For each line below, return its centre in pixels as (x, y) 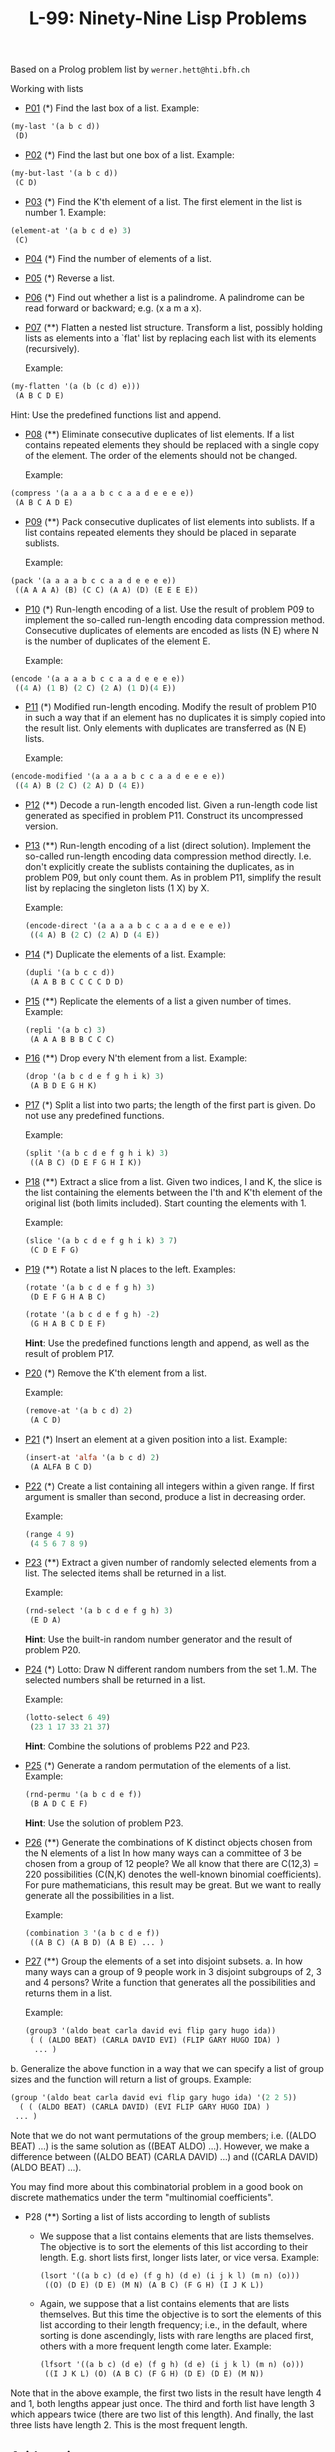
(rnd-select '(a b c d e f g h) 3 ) (99, 1611)
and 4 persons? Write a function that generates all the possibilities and (170, 1983)
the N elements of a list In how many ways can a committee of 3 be (163, 1853)
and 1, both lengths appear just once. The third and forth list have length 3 (162, 2404)
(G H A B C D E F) (68, 1324)
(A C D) (45, 1420)
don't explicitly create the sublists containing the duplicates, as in (159, 867)
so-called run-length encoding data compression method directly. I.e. (168, 856)
